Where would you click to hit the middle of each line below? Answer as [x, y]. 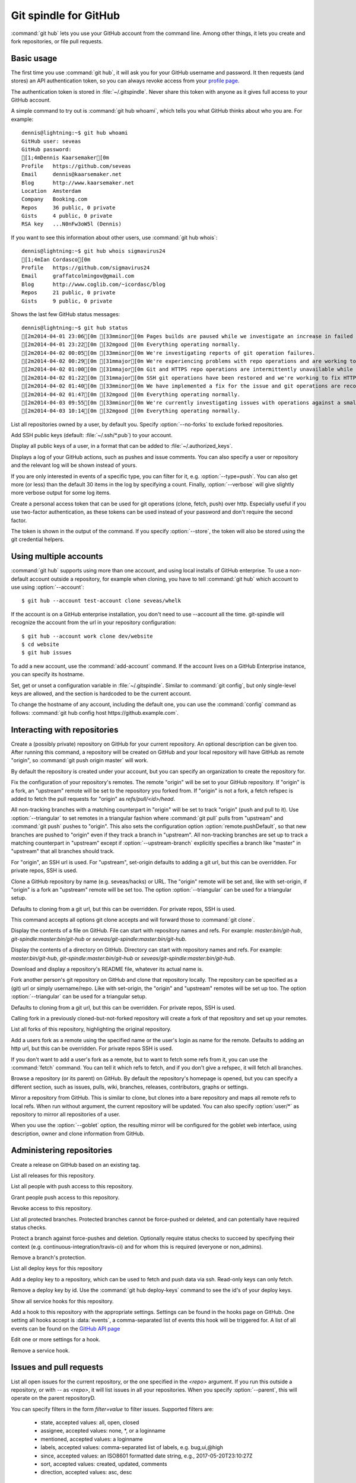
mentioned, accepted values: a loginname [92, 1439]
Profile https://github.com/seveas [77, 166]
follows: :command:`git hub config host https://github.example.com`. [95, 712]
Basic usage [34, 58]
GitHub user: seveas [51, 141]
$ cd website [40, 645]
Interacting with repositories [65, 730]
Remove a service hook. [41, 1350]
